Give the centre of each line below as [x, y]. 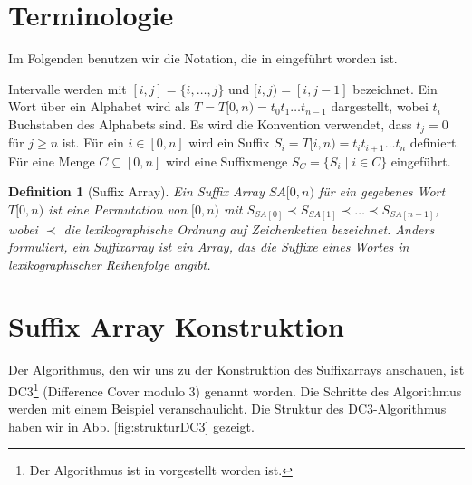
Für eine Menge [52, 161]
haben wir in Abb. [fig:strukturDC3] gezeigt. [131, 426]
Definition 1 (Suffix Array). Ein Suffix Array [136, 191]
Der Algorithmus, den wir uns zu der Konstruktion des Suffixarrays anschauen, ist [236, 370]
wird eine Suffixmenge [226, 161]
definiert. [435, 143]
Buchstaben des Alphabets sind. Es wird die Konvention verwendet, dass [210, 124]
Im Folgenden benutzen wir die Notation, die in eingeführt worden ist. [203, 58]
